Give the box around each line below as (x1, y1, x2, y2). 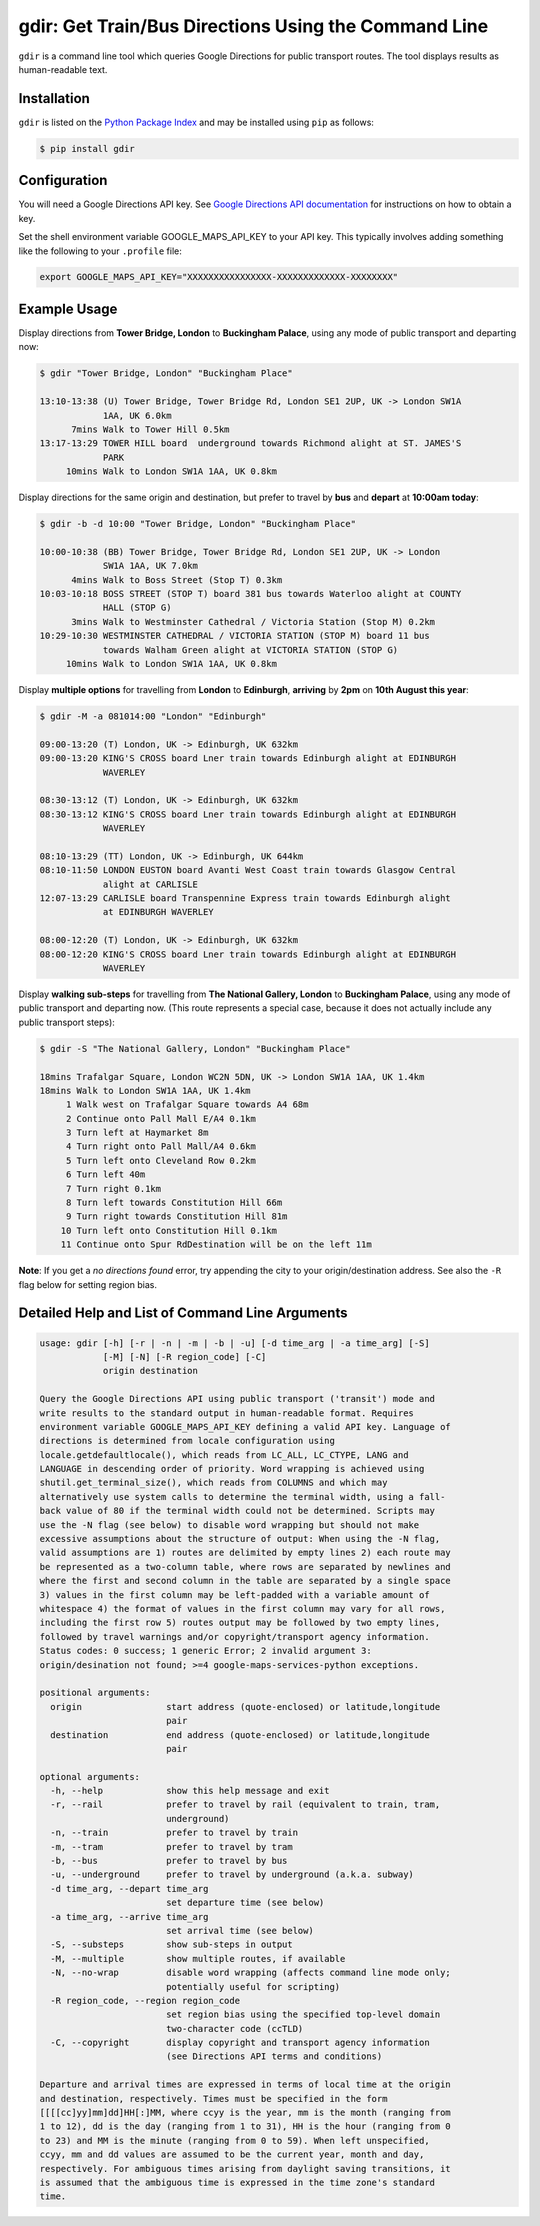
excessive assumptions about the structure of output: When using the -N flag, (39, 1533, 441, 1545)
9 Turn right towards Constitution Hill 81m (65, 1211, 288, 1222)
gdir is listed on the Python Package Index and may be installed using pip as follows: (18, 116, 375, 128)
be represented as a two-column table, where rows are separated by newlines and (39, 1561, 452, 1572)
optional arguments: (39, 1771, 140, 1782)
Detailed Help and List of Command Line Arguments (18, 1305, 348, 1322)
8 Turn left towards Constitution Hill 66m (65, 1197, 283, 1209)
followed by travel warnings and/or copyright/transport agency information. (39, 1631, 430, 1642)
